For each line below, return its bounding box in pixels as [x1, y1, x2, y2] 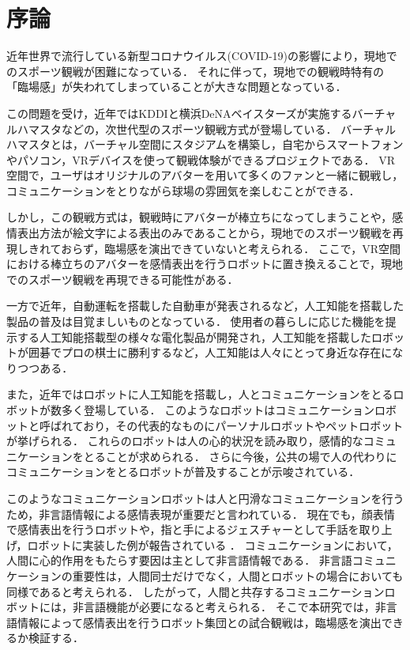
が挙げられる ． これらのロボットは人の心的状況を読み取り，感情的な [6, 433, 363, 449]
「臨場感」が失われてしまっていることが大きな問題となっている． [6, 78, 347, 95]
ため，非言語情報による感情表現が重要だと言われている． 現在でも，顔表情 [6, 505, 395, 522]
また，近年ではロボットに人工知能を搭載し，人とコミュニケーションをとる [6, 386, 393, 402]
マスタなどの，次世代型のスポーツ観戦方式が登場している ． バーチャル [28, 120, 396, 137]
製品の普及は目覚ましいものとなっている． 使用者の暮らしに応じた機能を [6, 313, 386, 330]
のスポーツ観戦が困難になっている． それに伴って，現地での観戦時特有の [6, 62, 384, 79]
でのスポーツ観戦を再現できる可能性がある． [6, 270, 239, 287]
